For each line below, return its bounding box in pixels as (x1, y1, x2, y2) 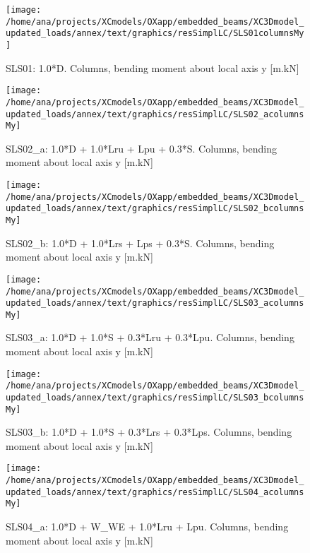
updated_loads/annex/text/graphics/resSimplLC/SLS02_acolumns (6, 109, 304, 119)
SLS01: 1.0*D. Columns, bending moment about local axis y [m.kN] (6, 60, 299, 75)
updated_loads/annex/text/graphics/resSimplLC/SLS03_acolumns (6, 298, 304, 309)
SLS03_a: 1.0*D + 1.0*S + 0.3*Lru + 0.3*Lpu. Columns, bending (6, 330, 294, 345)
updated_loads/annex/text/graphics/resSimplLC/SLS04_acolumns (6, 487, 304, 497)
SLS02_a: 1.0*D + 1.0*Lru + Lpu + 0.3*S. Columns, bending (6, 141, 278, 155)
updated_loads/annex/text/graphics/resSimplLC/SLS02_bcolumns (6, 203, 304, 214)
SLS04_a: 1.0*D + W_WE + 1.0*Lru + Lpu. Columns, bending (6, 519, 289, 534)
